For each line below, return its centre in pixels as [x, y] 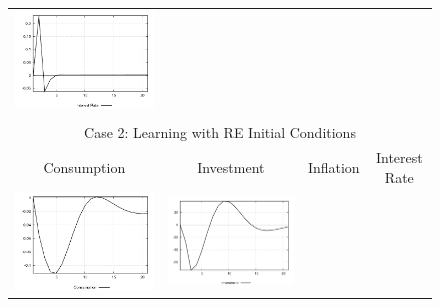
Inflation [333, 166]
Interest [399, 157]
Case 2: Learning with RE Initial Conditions [220, 132]
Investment [231, 166]
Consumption [84, 166]
